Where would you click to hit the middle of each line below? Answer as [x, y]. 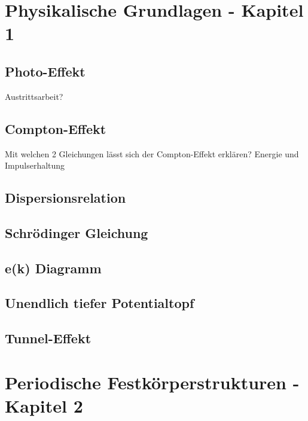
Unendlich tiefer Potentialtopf [100, 303]
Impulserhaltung [35, 165]
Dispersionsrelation [65, 198]
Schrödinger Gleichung [77, 232]
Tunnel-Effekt [48, 338]
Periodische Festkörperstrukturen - [152, 382]
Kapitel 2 [44, 406]
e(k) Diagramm [53, 268]
